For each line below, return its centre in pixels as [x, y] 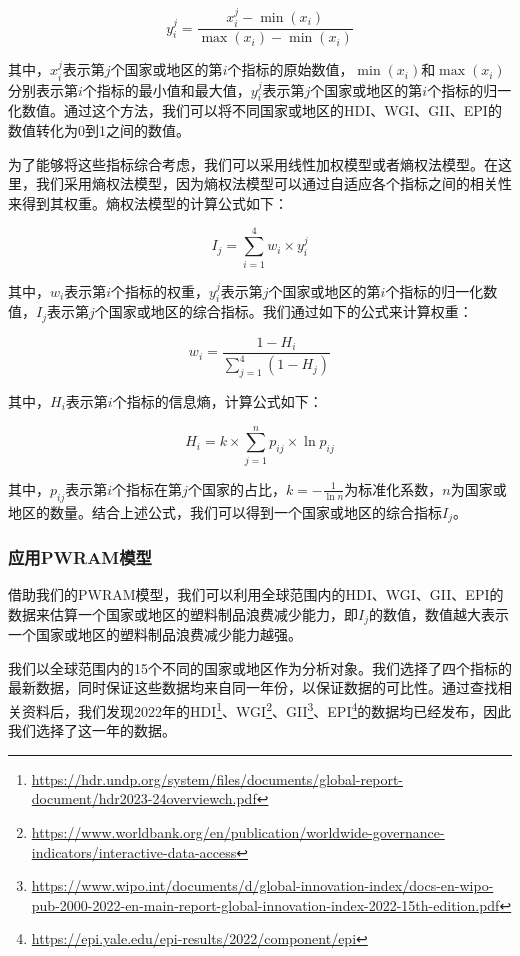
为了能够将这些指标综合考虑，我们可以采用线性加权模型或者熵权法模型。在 [253, 163]
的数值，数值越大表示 [439, 613]
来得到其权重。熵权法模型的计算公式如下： [148, 202]
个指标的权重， [160, 290]
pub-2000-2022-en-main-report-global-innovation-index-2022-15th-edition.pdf [265, 904]
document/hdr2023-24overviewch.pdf [144, 798]
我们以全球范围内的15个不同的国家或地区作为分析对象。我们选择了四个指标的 [260, 667]
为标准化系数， [393, 488]
